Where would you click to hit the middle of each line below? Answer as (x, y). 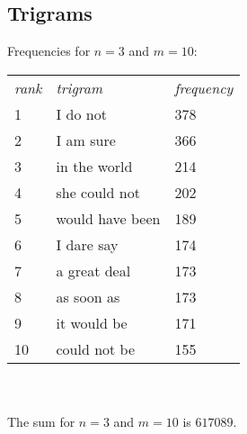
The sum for (41, 421)
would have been (108, 218)
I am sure (86, 140)
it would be (92, 322)
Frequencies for (49, 51)
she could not (98, 192)
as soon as (88, 296)
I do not (81, 113)
